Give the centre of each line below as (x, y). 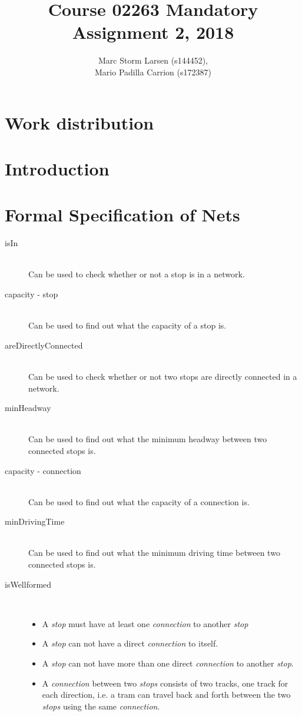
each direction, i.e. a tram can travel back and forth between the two (166, 695)
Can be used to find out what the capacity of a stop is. (127, 325)
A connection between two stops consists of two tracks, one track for (165, 683)
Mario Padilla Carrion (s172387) (153, 72)
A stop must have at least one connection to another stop (145, 623)
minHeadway (28, 408)
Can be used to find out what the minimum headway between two (148, 439)
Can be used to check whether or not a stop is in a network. (137, 274)
